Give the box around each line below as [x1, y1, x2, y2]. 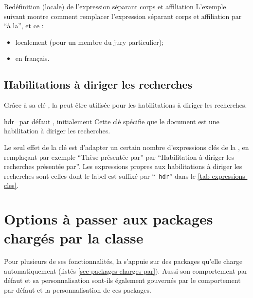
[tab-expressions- [198, 170, 248, 181]
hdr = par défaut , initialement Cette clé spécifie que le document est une [4, 116, 219, 126]
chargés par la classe [4, 228, 144, 248]
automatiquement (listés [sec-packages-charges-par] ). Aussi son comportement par [4, 265, 248, 276]
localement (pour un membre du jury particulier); [15, 37, 164, 47]
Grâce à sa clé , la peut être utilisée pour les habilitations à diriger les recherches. [4, 100, 247, 110]
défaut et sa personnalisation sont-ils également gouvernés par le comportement [4, 275, 241, 285]
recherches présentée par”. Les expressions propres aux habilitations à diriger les [4, 161, 242, 171]
